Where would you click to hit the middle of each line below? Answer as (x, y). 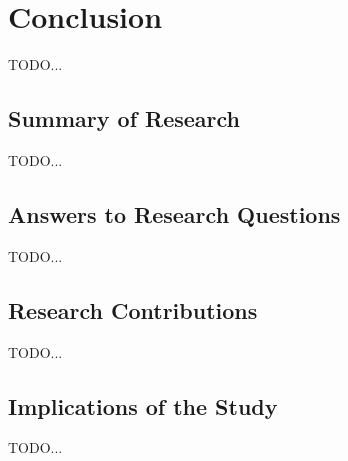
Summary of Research (124, 118)
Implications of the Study (143, 405)
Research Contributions (133, 309)
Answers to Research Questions (174, 213)
